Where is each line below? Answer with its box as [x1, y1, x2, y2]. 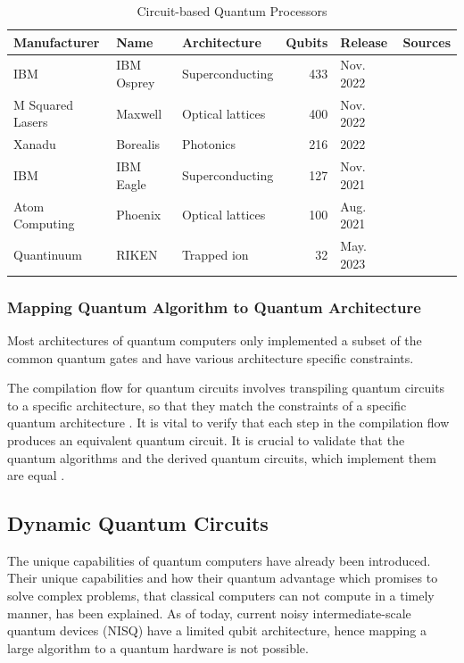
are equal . [7, 466, 65, 485]
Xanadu [13, 135, 56, 153]
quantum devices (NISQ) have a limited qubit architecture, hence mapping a [7, 621, 427, 640]
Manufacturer [13, 32, 100, 51]
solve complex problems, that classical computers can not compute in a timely [7, 586, 435, 605]
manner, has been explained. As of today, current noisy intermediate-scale [7, 603, 411, 622]
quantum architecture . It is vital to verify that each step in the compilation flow [7, 413, 450, 432]
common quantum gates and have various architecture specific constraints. [7, 348, 414, 367]
